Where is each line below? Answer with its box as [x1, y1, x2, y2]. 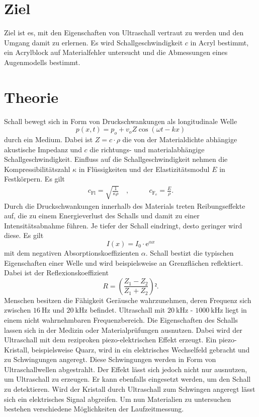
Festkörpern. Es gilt [4, 173, 65, 184]
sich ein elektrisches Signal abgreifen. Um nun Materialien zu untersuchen [4, 393, 231, 404]
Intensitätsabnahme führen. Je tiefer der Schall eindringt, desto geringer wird [4, 220, 242, 230]
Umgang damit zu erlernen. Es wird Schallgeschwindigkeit [4, 37, 183, 47]
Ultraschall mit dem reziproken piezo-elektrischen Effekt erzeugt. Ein [4, 334, 217, 345]
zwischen [4, 305, 31, 315]
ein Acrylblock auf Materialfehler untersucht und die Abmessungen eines [4, 47, 228, 57]
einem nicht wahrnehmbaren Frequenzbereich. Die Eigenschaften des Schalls [4, 314, 238, 325]
